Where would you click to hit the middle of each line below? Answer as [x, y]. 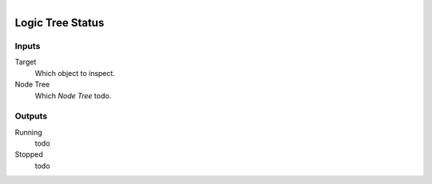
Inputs [28, 46]
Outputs [31, 116]
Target [26, 62]
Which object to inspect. [75, 73]
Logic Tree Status [60, 23]
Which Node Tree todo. [73, 95]
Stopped [29, 154]
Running [29, 132]
